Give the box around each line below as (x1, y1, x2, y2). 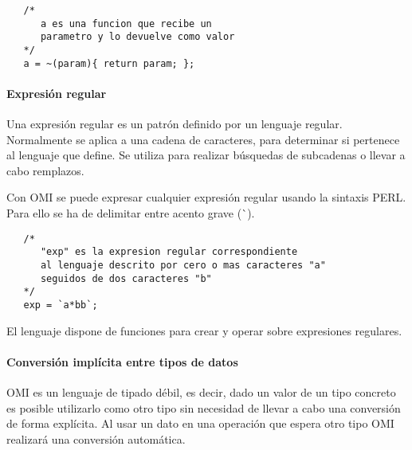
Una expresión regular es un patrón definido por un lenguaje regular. (6, 115, 343, 132)
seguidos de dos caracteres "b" (40, 272, 212, 284)
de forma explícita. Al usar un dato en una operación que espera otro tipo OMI (6, 415, 394, 432)
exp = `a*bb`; (23, 299, 98, 311)
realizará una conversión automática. (6, 430, 186, 447)
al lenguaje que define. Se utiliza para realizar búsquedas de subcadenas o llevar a (6, 147, 406, 163)
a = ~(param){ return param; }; (23, 57, 195, 69)
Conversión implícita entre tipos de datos (6, 353, 238, 370)
